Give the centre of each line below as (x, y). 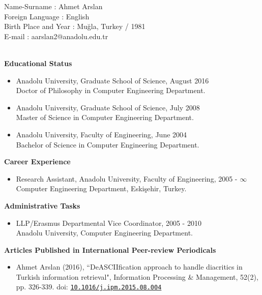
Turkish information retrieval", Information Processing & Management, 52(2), (137, 276)
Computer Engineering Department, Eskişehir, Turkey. (101, 188)
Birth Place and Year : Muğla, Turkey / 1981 (75, 26)
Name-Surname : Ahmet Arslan (53, 6)
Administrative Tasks (42, 205)
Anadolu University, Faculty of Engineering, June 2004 (101, 134)
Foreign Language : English (47, 16)
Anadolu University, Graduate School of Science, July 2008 (108, 107)
